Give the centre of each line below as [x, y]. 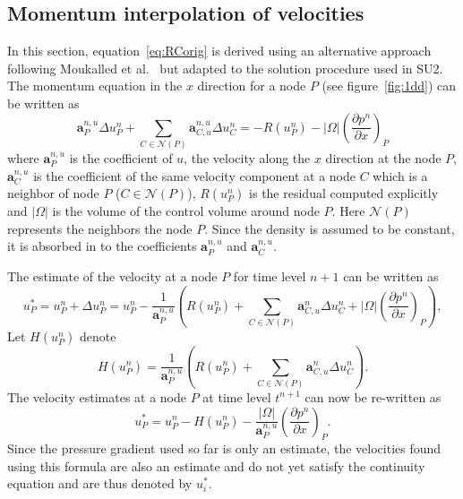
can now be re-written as [373, 396]
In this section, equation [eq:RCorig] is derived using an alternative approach [219, 51]
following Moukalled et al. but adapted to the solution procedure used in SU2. [225, 68]
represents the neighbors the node [100, 228]
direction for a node [252, 86]
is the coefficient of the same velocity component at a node [194, 175]
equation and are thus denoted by [100, 483]
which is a [400, 175]
